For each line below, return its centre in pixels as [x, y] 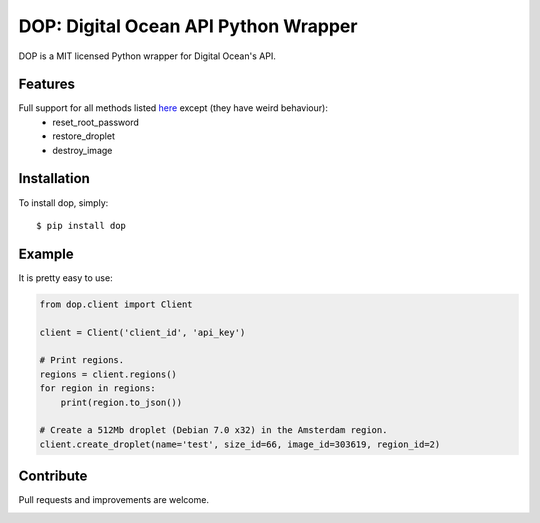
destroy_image [82, 150]
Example [46, 253]
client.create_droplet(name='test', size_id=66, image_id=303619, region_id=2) [240, 444]
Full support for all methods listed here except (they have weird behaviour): [173, 108]
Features [46, 84]
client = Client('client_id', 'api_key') [142, 332]
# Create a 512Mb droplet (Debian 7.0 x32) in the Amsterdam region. [213, 430]
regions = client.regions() [108, 374]
